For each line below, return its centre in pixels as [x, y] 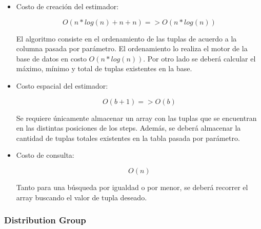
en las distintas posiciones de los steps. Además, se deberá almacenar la [128, 128]
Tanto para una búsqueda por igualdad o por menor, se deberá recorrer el [132, 187]
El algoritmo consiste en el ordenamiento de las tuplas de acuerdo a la [126, 38]
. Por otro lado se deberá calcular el [199, 58]
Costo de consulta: [45, 155]
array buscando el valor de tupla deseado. [82, 197]
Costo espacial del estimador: [62, 85]
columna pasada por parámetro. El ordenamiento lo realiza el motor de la [132, 48]
